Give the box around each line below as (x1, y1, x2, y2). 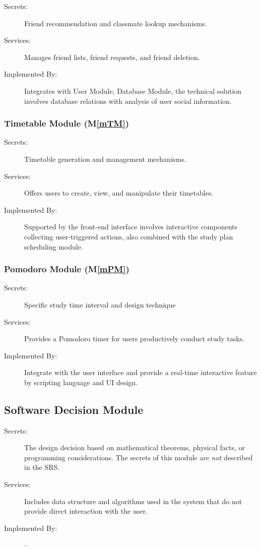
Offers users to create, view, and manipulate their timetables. (24, 188, 214, 198)
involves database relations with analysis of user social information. (24, 95, 232, 106)
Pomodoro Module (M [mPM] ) (4, 263, 129, 275)
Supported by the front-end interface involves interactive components (24, 221, 238, 232)
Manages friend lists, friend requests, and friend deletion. (24, 51, 200, 62)
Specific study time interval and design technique (24, 299, 176, 310)
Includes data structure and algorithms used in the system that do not (24, 496, 242, 506)
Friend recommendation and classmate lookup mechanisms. (24, 18, 207, 28)
